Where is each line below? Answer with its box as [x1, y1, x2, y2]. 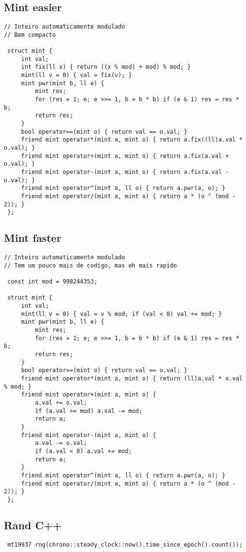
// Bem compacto [4, 31, 56, 38]
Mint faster [4, 230, 61, 245]
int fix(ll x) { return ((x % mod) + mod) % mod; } [21, 63, 191, 71]
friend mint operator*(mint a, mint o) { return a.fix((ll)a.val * [21, 136, 243, 143]
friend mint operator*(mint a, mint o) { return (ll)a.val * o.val [21, 375, 243, 382]
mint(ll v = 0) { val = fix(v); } [21, 72, 132, 79]
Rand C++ [4, 517, 62, 532]
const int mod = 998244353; [7, 278, 98, 285]
